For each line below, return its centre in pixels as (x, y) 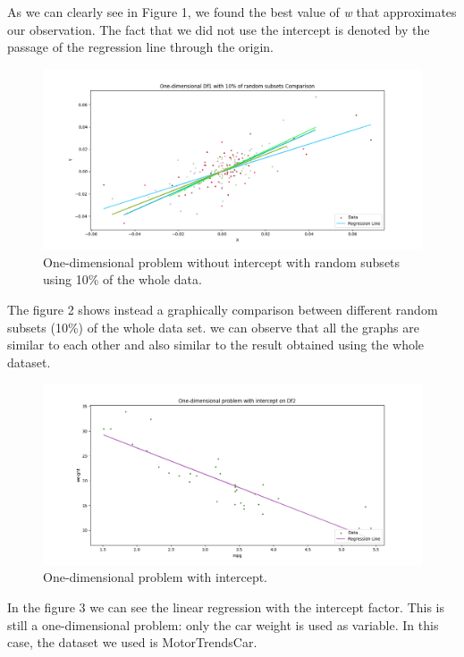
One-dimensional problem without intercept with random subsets (222, 261)
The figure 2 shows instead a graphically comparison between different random (223, 310)
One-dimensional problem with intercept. (156, 577)
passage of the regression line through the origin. (140, 47)
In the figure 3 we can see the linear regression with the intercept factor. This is (226, 607)
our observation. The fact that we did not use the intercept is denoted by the (219, 29)
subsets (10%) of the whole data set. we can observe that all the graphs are (213, 327)
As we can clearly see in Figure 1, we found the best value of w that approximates (232, 12)
